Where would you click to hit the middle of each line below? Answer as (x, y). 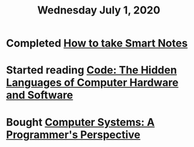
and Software (40, 95)
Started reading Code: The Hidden (92, 70)
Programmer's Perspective (73, 134)
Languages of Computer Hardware (92, 83)
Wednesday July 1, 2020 (99, 10)
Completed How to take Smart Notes (97, 43)
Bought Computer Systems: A (81, 122)
